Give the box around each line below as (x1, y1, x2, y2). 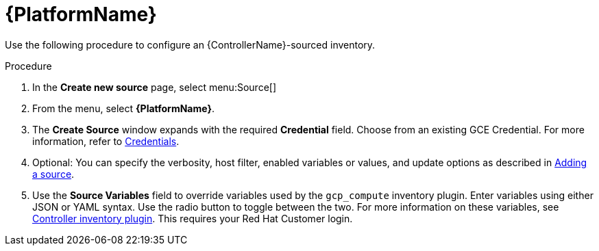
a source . (32, 168, 75, 180)
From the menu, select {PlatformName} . (32, 102, 215, 114)
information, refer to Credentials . (32, 135, 180, 147)
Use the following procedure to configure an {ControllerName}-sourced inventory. (5, 38, 376, 51)
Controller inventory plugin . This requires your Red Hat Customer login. (32, 212, 353, 224)
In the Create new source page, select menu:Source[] (32, 81, 276, 93)
